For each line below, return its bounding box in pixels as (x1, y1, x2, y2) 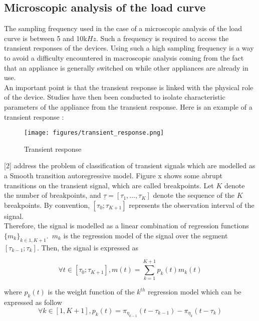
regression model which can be (147, 286, 241, 297)
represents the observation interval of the (129, 199, 254, 210)
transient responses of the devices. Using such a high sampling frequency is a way (4, 43, 254, 53)
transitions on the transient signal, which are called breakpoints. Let (4, 180, 214, 190)
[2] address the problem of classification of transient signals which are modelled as (4, 160, 255, 171)
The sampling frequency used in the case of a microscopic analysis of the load (4, 23, 242, 34)
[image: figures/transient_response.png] (24, 129, 164, 137)
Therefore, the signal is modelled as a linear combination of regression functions (4, 220, 249, 231)
